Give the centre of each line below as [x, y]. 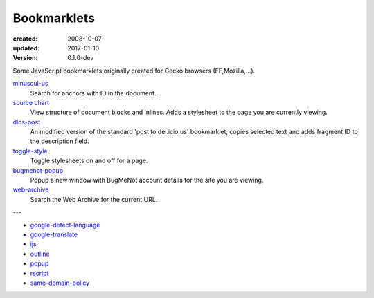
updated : [26, 48]
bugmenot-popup [38, 170]
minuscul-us [30, 84]
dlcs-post [27, 122]
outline [40, 254]
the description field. [60, 141]
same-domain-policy [60, 283]
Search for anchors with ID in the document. [93, 93]
